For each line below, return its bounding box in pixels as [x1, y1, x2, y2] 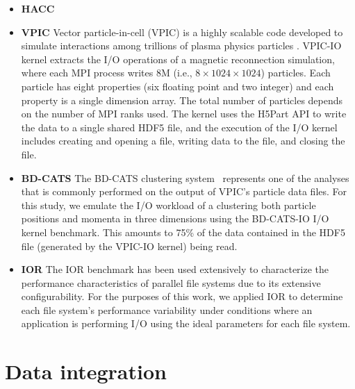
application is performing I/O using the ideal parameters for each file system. [21, 316, 351, 331]
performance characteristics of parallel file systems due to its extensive [21, 275, 321, 290]
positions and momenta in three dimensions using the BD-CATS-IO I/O [21, 211, 329, 226]
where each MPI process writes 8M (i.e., [21, 65, 192, 80]
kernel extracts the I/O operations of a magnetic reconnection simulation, [21, 51, 335, 66]
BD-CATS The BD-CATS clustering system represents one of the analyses [21, 170, 349, 185]
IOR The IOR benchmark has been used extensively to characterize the [21, 262, 329, 276]
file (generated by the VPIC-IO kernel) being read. [21, 238, 238, 253]
